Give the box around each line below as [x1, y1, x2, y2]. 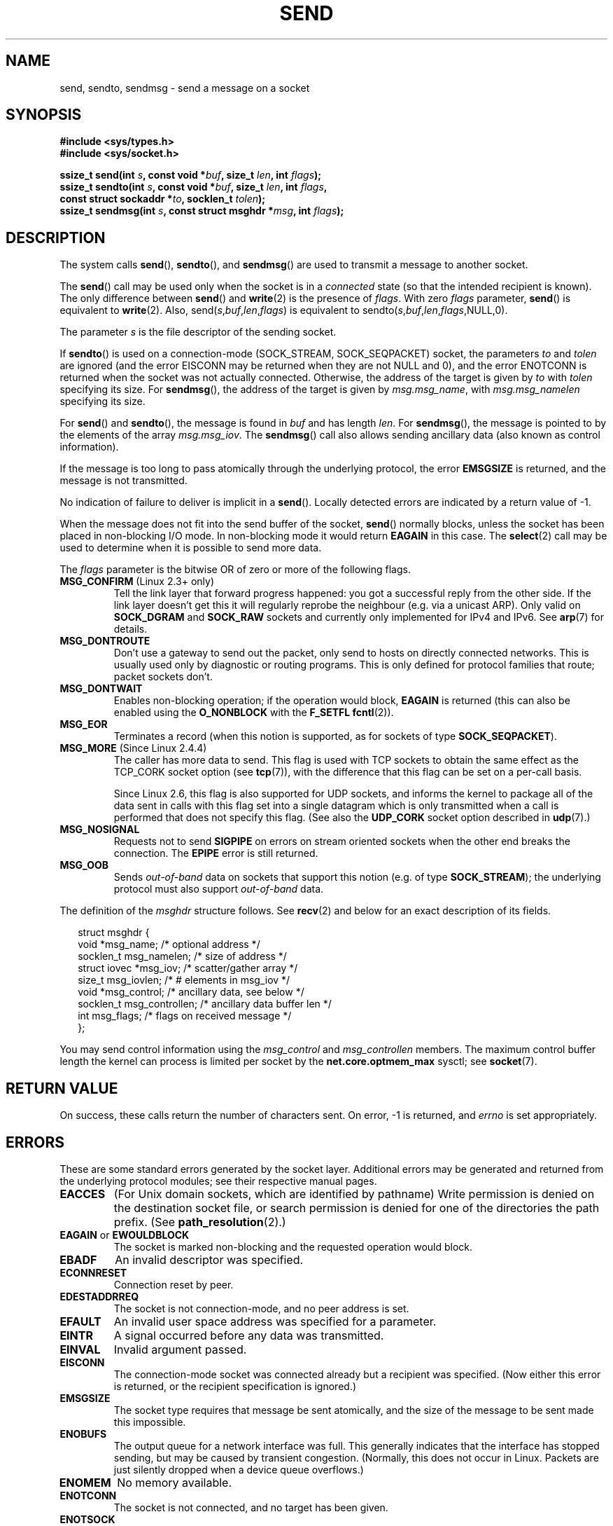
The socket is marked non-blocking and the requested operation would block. [113, 1240, 473, 1253]
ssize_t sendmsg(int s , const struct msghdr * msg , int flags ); [59, 205, 344, 217]
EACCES [59, 1186, 106, 1201]
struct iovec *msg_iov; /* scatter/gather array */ [78, 962, 298, 975]
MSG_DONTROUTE [59, 635, 150, 647]
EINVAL [59, 1342, 101, 1356]
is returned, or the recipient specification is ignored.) [113, 1380, 357, 1392]
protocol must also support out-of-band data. [113, 883, 324, 895]
